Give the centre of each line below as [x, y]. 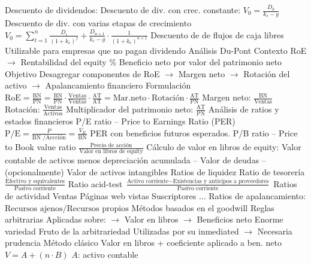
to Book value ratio [40, 147]
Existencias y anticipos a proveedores [221, 182]
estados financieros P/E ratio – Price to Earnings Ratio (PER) [120, 121]
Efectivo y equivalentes [35, 182]
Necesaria [275, 231]
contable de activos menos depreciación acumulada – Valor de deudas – [135, 160]
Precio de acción [111, 145]
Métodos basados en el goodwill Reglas [203, 207]
